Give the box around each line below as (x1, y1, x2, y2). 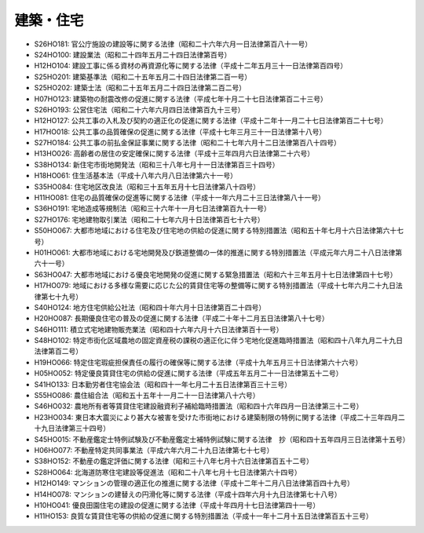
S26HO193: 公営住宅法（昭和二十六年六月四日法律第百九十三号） (34, 104, 245, 114)
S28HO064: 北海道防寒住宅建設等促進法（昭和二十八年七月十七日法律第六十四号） (34, 467, 302, 476)
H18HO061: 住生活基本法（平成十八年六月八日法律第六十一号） (34, 171, 238, 181)
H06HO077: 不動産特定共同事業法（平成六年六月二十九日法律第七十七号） (34, 446, 274, 455)
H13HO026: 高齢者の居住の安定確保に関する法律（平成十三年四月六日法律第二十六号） (34, 149, 314, 159)
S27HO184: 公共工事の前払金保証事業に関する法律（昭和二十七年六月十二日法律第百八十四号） (34, 138, 341, 148)
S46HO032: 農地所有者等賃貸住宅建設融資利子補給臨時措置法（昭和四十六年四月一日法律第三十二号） (34, 401, 364, 411)
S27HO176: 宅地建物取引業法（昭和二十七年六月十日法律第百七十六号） (34, 214, 265, 224)
